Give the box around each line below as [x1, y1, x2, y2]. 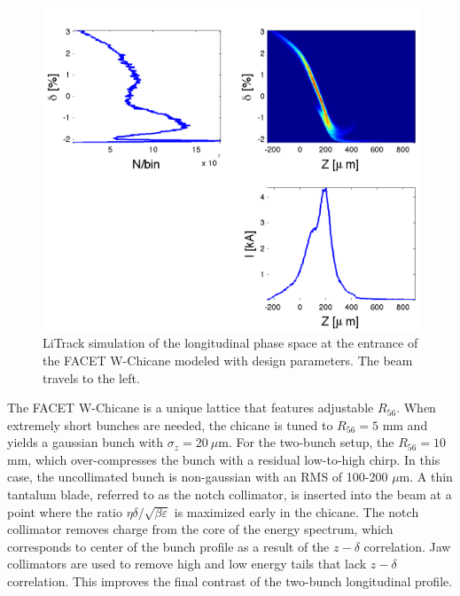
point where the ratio [7, 502, 122, 521]
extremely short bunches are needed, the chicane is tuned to [7, 415, 333, 434]
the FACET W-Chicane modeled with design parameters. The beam [43, 350, 413, 369]
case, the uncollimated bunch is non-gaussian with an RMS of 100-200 [7, 467, 388, 486]
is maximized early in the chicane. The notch [174, 502, 419, 521]
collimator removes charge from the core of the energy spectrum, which [7, 520, 394, 538]
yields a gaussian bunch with [7, 433, 164, 451]
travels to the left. [43, 368, 140, 387]
